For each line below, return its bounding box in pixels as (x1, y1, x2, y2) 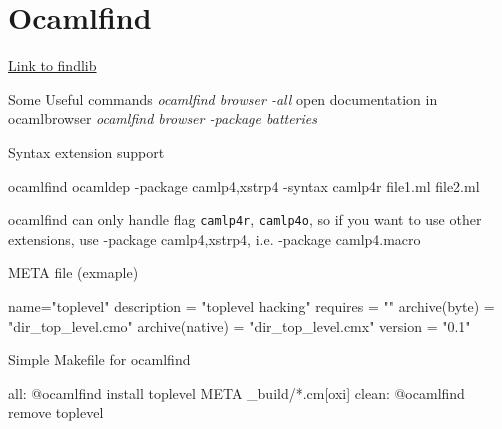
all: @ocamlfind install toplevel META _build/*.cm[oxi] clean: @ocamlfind (8, 382, 465, 403)
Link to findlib (8, 55, 97, 76)
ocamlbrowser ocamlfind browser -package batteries (8, 108, 317, 129)
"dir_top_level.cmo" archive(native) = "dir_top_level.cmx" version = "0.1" (8, 315, 471, 336)
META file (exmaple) (8, 262, 139, 283)
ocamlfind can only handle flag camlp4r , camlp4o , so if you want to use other (8, 209, 482, 230)
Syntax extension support (8, 141, 165, 162)
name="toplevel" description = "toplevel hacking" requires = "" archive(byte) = (8, 295, 495, 316)
